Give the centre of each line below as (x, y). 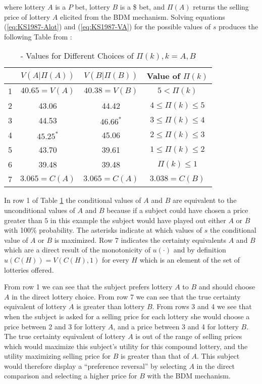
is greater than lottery (111, 306)
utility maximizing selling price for (57, 356)
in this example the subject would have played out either (138, 220)
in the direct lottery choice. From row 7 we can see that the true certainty (126, 296)
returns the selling (221, 7)
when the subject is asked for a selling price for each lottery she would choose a (127, 316)
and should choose (227, 287)
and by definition (200, 250)
